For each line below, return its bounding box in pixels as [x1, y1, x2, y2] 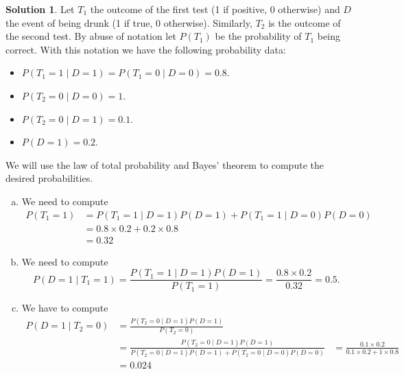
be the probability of [215, 29, 302, 43]
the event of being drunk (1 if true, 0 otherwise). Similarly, [5, 15, 252, 30]
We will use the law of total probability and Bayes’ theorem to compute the [5, 157, 324, 172]
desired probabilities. [5, 171, 93, 185]
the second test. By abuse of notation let [5, 29, 176, 43]
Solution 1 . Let [5, 2, 75, 16]
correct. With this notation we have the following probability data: [5, 42, 286, 56]
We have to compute [21, 301, 108, 315]
